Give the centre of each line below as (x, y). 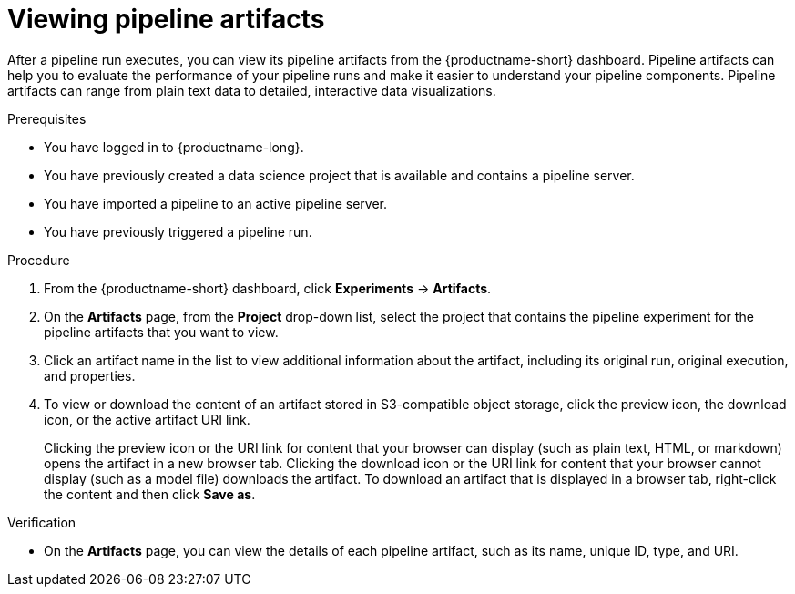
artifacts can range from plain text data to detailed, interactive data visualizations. (252, 90)
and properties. (90, 375)
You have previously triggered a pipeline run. (178, 231)
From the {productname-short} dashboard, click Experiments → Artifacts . (268, 288)
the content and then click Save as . (150, 494)
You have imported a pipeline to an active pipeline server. (215, 203)
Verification (42, 522)
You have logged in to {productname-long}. (174, 147)
